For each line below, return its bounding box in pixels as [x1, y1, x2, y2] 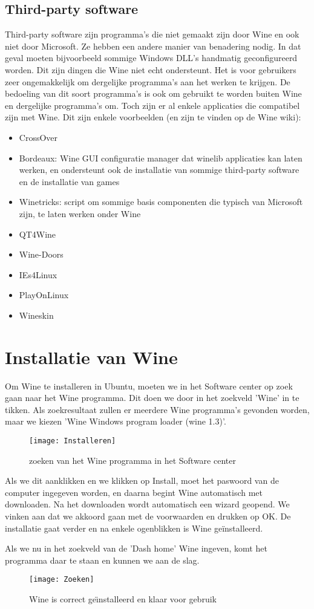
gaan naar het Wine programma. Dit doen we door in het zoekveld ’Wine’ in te [5, 391, 299, 404]
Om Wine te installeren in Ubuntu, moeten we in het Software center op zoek [5, 379, 293, 392]
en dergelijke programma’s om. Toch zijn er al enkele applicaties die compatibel [5, 99, 300, 111]
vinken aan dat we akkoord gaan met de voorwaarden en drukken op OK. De [5, 510, 291, 523]
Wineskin [19, 308, 54, 321]
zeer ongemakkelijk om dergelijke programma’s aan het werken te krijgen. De [5, 75, 290, 88]
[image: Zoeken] [29, 575, 94, 584]
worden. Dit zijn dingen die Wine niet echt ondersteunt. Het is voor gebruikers [5, 63, 296, 76]
